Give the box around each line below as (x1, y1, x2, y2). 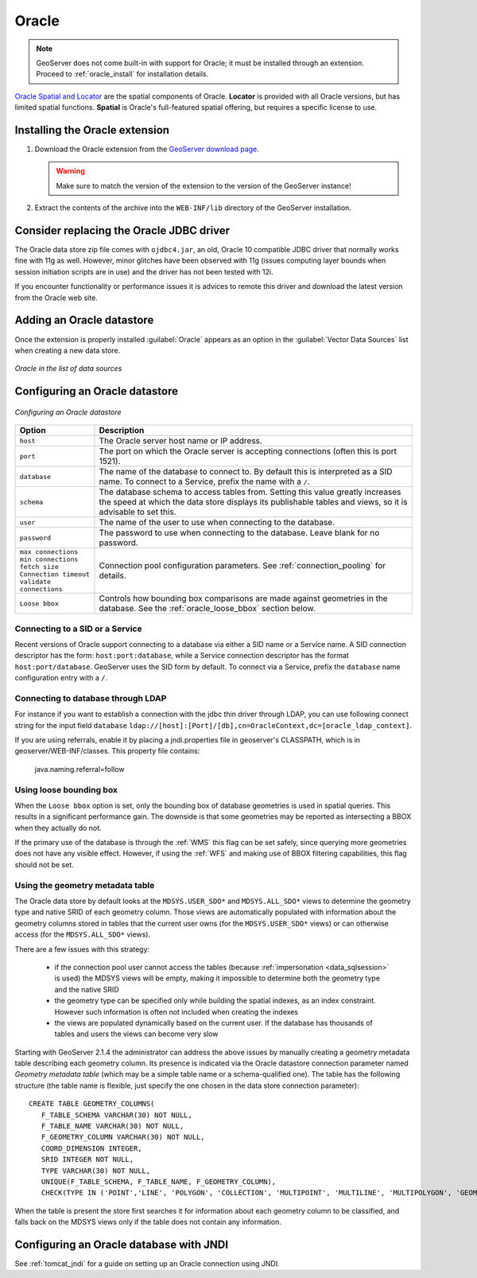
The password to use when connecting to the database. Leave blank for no (99, 528, 380, 539)
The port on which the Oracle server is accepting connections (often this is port (99, 446, 397, 457)
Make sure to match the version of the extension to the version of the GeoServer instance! (56, 181, 351, 190)
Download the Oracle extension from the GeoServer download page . (34, 144, 260, 154)
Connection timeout (19, 570, 91, 579)
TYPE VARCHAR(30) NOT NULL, (41, 1166, 151, 1175)
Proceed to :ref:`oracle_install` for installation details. (36, 69, 209, 79)
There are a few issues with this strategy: (14, 944, 150, 954)
